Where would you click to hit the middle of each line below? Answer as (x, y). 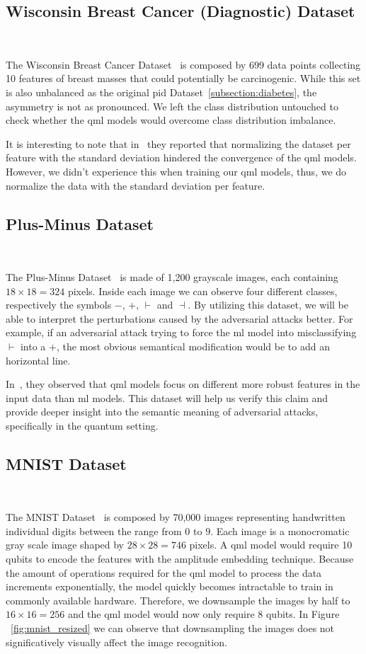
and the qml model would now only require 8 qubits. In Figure (204, 614)
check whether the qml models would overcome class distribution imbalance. (171, 120)
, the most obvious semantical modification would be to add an (193, 346)
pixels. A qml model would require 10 (271, 545)
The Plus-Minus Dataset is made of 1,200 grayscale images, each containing (172, 276)
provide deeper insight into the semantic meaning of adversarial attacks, (162, 412)
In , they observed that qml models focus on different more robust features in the (183, 384)
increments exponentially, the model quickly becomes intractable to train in (170, 586)
